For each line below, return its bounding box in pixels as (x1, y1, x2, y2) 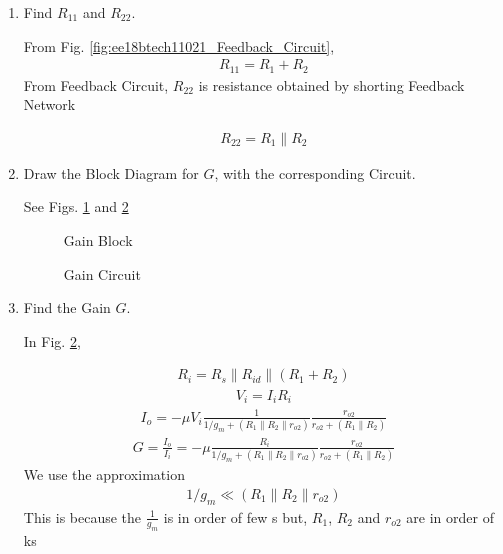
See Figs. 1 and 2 (23, 196, 129, 217)
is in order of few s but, (163, 506, 308, 527)
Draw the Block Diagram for (23, 162, 199, 183)
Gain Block (63, 230, 133, 251)
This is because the (23, 506, 142, 527)
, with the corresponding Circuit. (214, 162, 416, 183)
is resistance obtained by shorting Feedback (198, 74, 465, 95)
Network (23, 94, 76, 115)
